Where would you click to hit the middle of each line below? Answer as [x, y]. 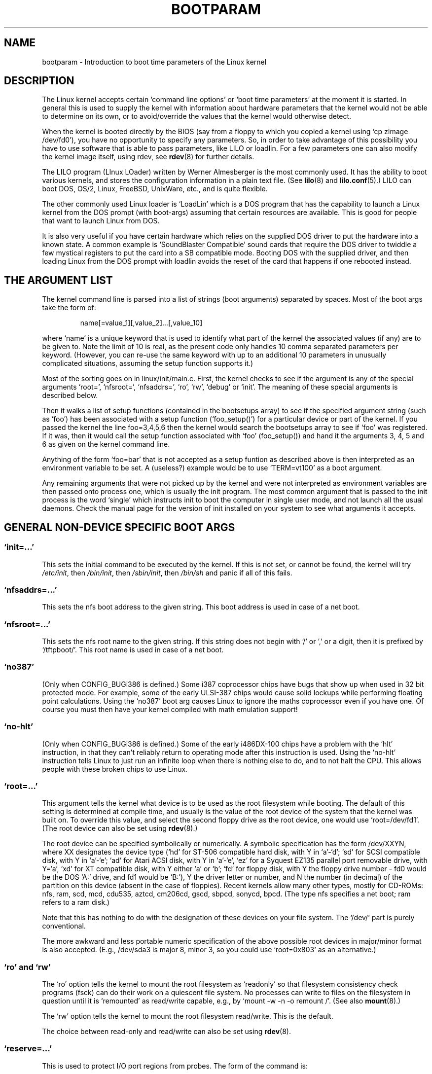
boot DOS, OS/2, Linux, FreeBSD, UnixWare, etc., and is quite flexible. [155, 189]
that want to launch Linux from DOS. [101, 221]
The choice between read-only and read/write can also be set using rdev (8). [166, 1031]
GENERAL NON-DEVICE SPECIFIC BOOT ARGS [120, 527]
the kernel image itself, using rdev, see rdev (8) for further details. [148, 157]
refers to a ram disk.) [76, 902]
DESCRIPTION [39, 81]
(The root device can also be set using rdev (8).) [120, 828]
